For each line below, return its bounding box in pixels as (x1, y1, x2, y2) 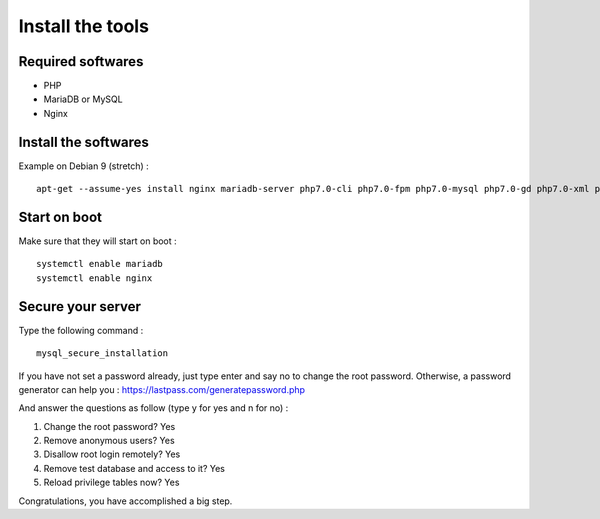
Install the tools (18, 15, 150, 37)
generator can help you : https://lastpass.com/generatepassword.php (18, 383, 305, 395)
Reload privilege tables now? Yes (43, 476, 180, 489)
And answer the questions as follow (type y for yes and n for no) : (18, 402, 289, 414)
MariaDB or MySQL (43, 93, 124, 105)
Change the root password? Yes (43, 420, 176, 432)
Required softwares (18, 53, 144, 70)
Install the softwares (18, 133, 149, 150)
